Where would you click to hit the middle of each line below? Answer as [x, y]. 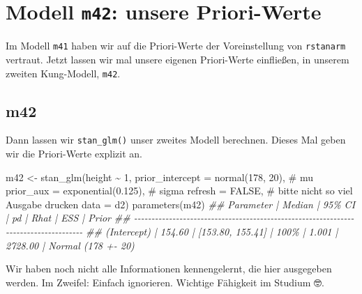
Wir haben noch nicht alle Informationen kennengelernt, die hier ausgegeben [169, 269]
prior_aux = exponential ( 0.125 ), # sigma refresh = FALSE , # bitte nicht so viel [179, 191]
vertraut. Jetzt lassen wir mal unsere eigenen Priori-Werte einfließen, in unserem [178, 59]
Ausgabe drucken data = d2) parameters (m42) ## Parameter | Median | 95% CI [181, 204]
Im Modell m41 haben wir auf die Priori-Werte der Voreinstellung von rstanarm [176, 46]
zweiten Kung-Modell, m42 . [63, 73]
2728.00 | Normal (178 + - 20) [70, 245]
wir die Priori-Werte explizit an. [74, 154]
